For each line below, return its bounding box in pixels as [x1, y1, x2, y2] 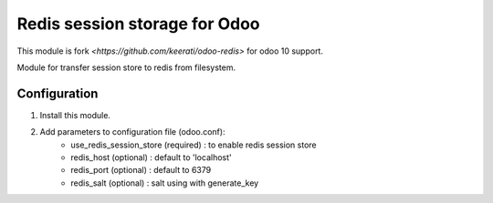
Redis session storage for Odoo [16, 14, 260, 34]
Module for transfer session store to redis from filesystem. [16, 62, 236, 73]
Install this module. [39, 109, 111, 120]
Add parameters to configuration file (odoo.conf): [39, 127, 226, 137]
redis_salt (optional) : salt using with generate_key [70, 178, 259, 188]
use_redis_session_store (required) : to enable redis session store [70, 139, 317, 150]
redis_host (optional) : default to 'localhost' [70, 152, 232, 163]
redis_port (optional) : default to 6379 [70, 165, 212, 176]
